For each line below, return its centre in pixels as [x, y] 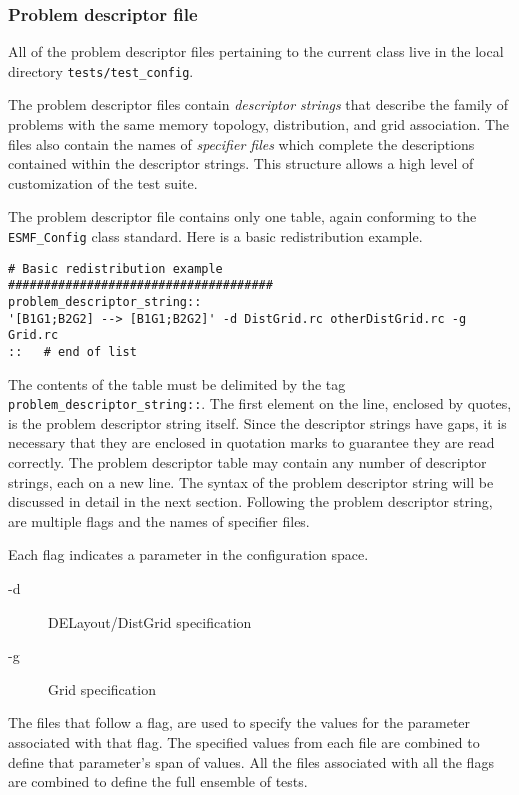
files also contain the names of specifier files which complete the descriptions [241, 143]
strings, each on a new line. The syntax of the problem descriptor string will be [251, 481]
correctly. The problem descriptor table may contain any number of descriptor [247, 462]
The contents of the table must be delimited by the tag [177, 383]
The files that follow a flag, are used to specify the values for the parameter [239, 722]
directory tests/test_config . [101, 70]
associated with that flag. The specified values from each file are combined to [244, 742]
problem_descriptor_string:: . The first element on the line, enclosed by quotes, [260, 403]
